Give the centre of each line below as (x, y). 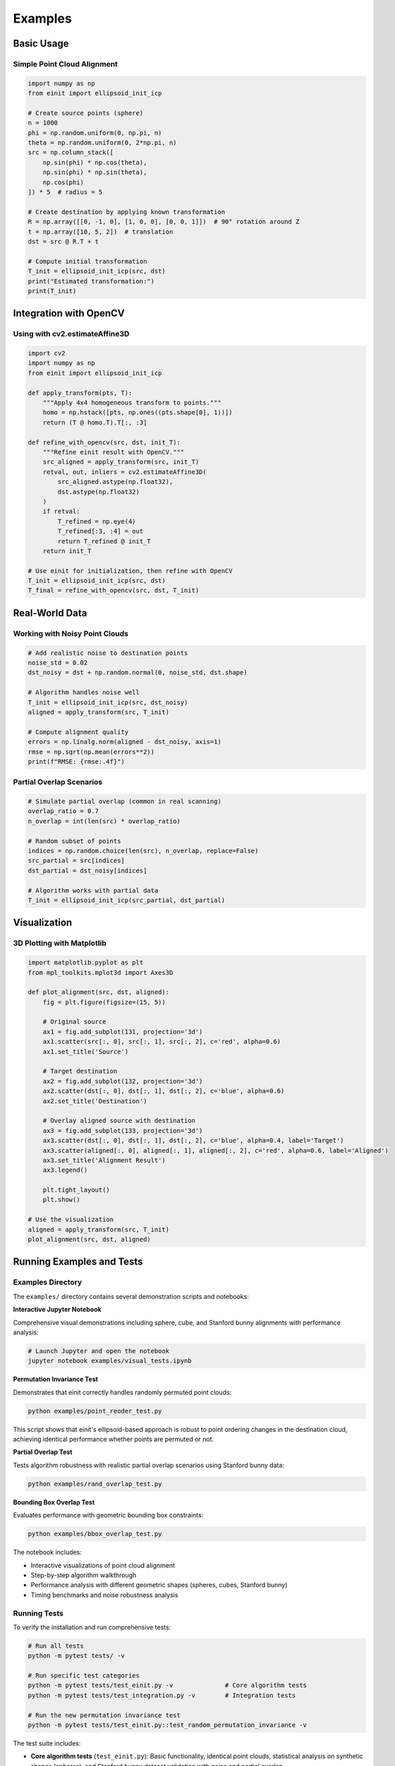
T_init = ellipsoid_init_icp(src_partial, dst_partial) (127, 900)
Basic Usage (41, 43)
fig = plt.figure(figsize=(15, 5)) (104, 1002)
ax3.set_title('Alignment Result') (104, 1160)
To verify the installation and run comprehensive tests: (92, 1627)
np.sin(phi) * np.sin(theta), (95, 172)
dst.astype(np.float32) (99, 492)
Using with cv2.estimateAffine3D (71, 334)
